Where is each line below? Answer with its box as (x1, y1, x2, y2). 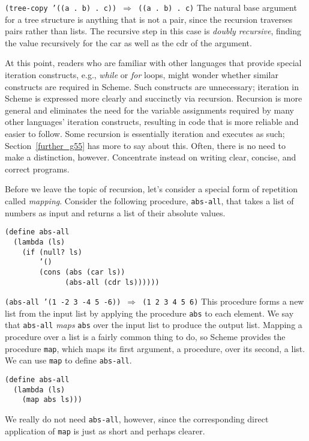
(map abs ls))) (22, 395, 82, 404)
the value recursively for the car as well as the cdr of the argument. (5, 36, 252, 49)
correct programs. (5, 162, 70, 175)
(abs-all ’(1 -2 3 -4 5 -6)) (5, 298, 121, 307)
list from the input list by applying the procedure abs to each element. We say (5, 306, 294, 319)
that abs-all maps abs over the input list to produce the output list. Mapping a (5, 318, 302, 331)
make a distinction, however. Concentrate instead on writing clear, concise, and (5, 151, 296, 163)
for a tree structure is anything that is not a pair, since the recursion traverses (5, 13, 293, 25)
